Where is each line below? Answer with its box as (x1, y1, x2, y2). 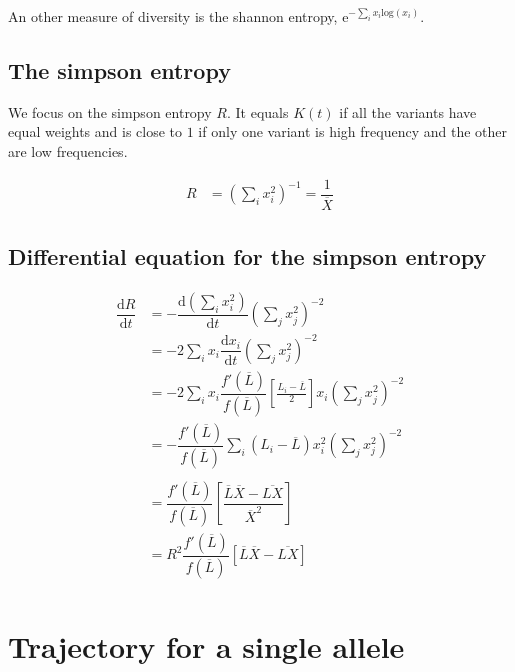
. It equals (226, 101, 289, 122)
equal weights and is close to (8, 121, 183, 142)
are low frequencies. (8, 140, 128, 161)
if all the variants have (339, 101, 477, 122)
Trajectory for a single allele (8, 625, 405, 666)
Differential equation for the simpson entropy (8, 241, 487, 272)
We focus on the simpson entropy (8, 101, 212, 122)
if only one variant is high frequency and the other (198, 121, 507, 142)
